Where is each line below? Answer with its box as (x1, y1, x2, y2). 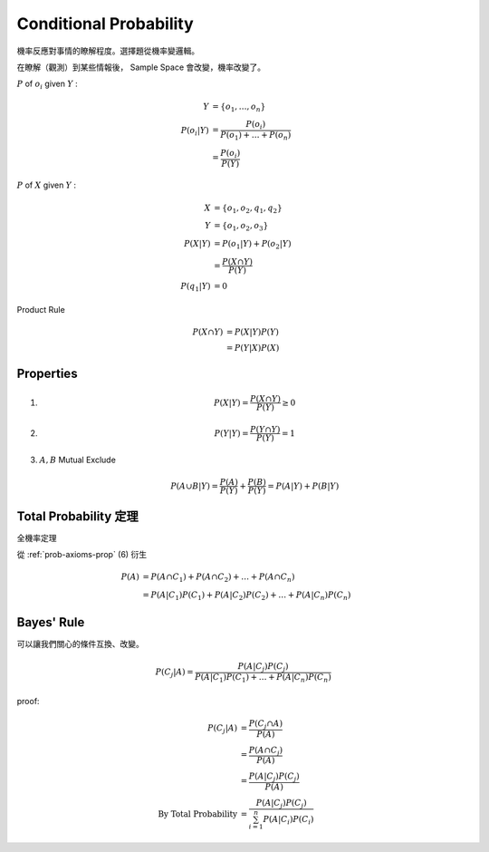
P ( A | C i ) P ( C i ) (263, 814, 314, 827)
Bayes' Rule (16, 615, 85, 630)
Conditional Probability (16, 14, 194, 34)
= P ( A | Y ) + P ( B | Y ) (267, 480, 340, 491)
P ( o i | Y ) (180, 125, 210, 138)
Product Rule (16, 305, 65, 315)
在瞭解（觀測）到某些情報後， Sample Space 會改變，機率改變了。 (16, 62, 266, 73)
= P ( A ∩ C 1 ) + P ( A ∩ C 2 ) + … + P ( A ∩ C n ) (141, 572, 295, 584)
